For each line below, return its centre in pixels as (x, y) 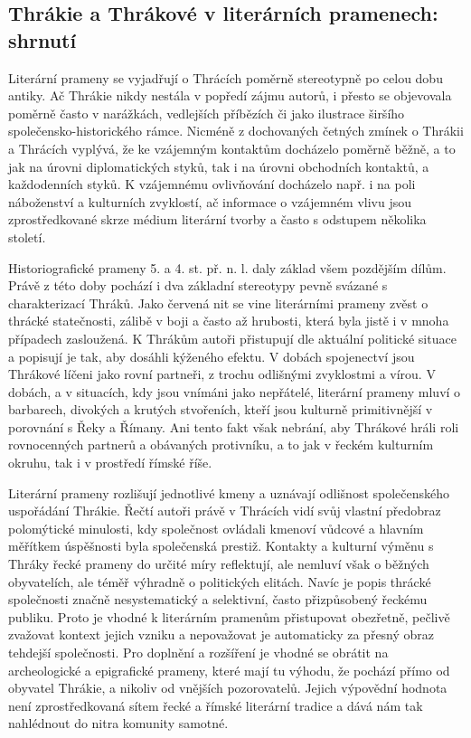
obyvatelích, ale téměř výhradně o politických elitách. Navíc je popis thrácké (220, 581)
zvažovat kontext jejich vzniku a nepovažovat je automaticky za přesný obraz (221, 634)
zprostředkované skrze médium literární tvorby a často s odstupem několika (217, 219)
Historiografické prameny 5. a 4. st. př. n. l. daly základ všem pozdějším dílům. (227, 267)
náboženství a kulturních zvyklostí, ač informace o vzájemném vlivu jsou (210, 201)
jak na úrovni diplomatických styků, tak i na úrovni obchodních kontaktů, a (219, 166)
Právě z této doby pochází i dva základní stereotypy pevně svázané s (198, 285)
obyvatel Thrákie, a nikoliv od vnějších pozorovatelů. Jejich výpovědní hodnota (228, 688)
